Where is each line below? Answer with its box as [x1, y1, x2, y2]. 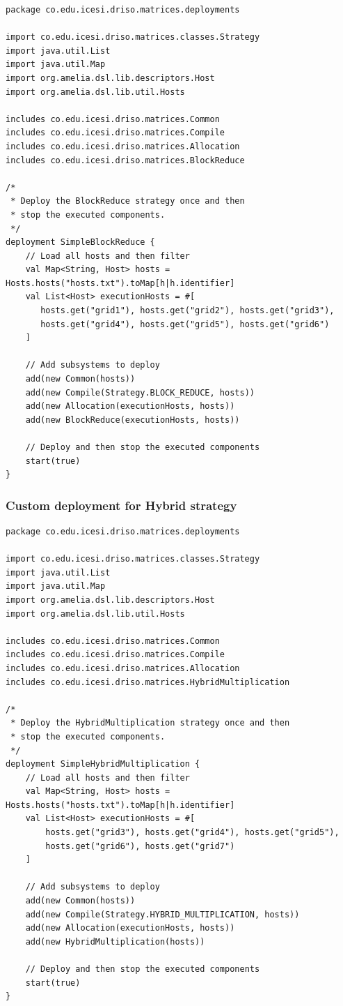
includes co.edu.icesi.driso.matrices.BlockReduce [6, 155, 245, 165]
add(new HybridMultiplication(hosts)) [25, 936, 205, 947]
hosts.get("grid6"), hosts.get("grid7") [45, 841, 235, 851]
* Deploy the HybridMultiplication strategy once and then [10, 718, 290, 728]
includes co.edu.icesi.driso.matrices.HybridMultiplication [6, 677, 290, 687]
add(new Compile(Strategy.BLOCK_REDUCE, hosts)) [25, 387, 255, 398]
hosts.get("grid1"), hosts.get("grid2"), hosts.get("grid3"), [40, 306, 335, 316]
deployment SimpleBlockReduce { [6, 237, 155, 248]
